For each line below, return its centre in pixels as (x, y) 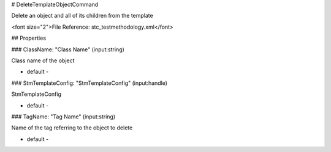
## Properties (29, 38)
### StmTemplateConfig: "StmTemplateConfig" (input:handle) (89, 83)
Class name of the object (43, 60)
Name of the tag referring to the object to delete (72, 128)
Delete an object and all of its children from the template (82, 16)
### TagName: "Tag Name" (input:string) (63, 117)
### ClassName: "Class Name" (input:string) (68, 49)
